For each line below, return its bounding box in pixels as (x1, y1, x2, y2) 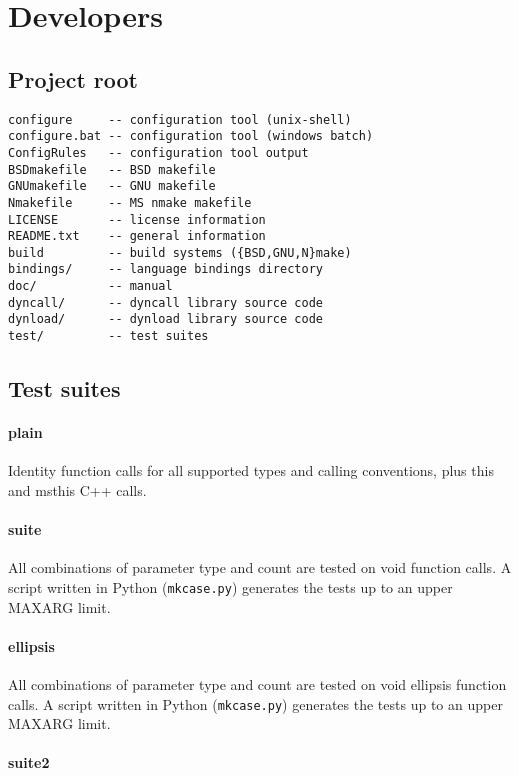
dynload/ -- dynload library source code (8, 312, 323, 327)
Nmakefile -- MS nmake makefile (8, 195, 252, 210)
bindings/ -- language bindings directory (8, 262, 323, 277)
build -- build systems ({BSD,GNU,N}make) (8, 245, 352, 260)
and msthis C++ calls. (8, 479, 147, 500)
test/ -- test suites (8, 329, 209, 344)
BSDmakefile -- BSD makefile (8, 162, 216, 177)
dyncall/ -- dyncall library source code (8, 295, 323, 310)
